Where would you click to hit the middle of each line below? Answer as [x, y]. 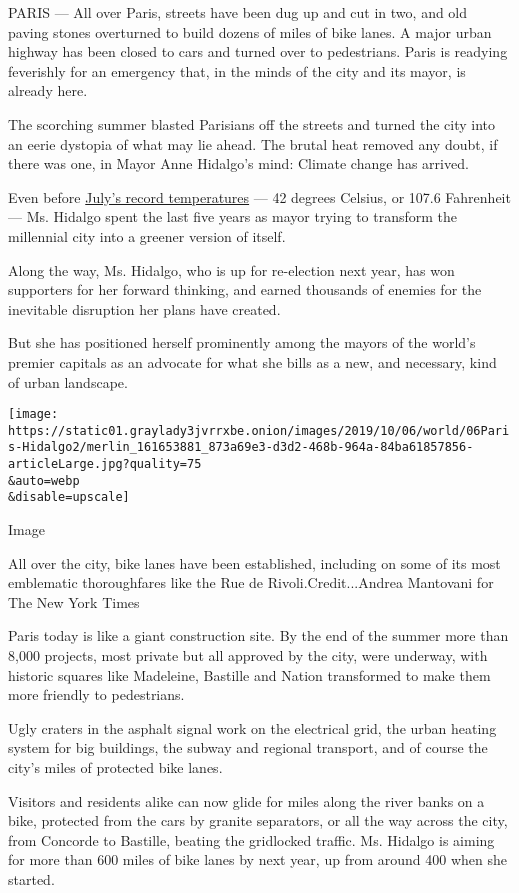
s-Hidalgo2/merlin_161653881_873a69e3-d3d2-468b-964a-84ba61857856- [241, 447]
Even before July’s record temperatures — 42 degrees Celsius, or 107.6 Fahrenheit [259, 196]
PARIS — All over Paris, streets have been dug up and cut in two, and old [238, 12]
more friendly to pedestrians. [96, 694]
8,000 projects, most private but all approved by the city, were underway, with [248, 655]
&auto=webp [44, 480]
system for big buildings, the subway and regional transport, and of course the [248, 747]
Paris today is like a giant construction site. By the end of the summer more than [258, 635]
